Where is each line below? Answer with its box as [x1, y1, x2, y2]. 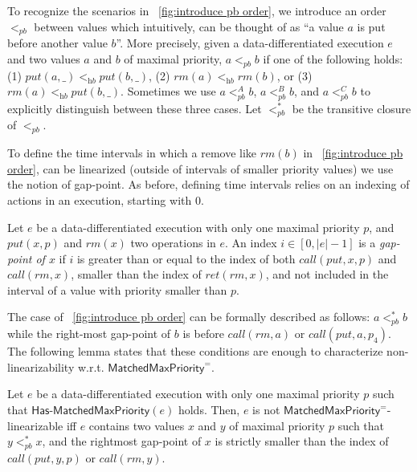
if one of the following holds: [263, 50, 403, 67]
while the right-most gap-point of [7, 325, 171, 342]
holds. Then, [178, 401, 240, 418]
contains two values [88, 417, 185, 433]
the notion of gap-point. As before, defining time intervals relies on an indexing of [7, 176, 410, 193]
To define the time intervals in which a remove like [7, 144, 257, 161]
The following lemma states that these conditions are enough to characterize [7, 343, 383, 360]
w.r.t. [77, 358, 104, 375]
